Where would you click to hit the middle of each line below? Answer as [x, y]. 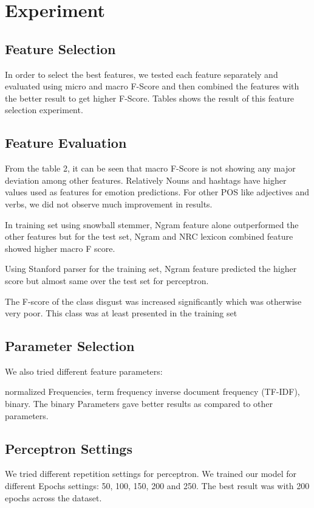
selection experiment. [44, 110]
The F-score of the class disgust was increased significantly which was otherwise [153, 301]
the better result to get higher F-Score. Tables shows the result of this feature [150, 98]
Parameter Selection [70, 346]
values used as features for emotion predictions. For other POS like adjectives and [157, 192]
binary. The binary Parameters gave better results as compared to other [139, 404]
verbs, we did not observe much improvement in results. [109, 204]
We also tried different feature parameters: [84, 371]
